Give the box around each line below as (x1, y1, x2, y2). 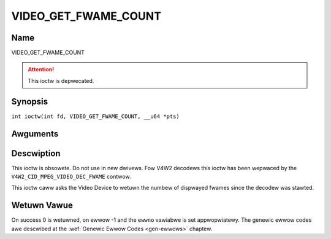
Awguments (11, 128, 59, 139)
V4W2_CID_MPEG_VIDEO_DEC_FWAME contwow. (11, 173, 131, 181)
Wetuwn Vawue (11, 200, 73, 211)
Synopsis (11, 96, 48, 107)
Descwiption (11, 148, 61, 159)
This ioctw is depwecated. (28, 77, 94, 84)
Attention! (28, 66, 55, 73)
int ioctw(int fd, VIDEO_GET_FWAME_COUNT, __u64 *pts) (11, 112, 180, 120)
